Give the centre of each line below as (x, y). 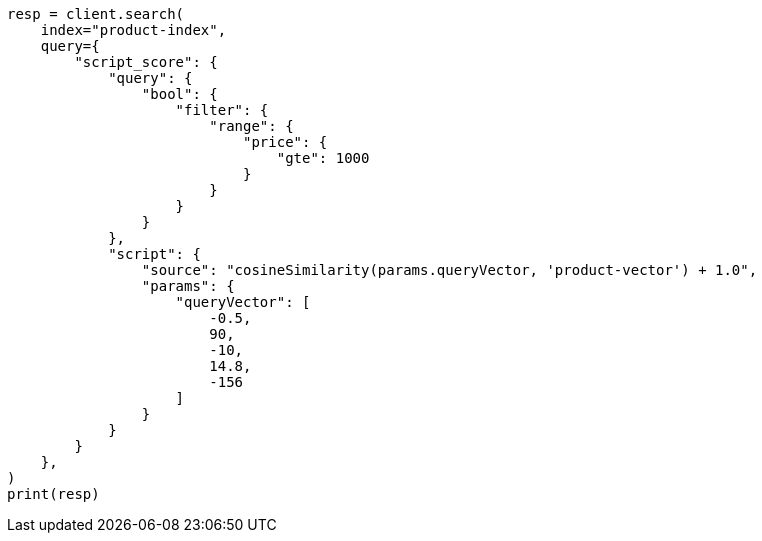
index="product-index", (133, 30)
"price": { (285, 142)
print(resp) (53, 494)
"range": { (251, 126)
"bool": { (179, 94)
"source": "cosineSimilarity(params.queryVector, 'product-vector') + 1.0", (449, 270)
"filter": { (222, 110)
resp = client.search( (96, 14)
